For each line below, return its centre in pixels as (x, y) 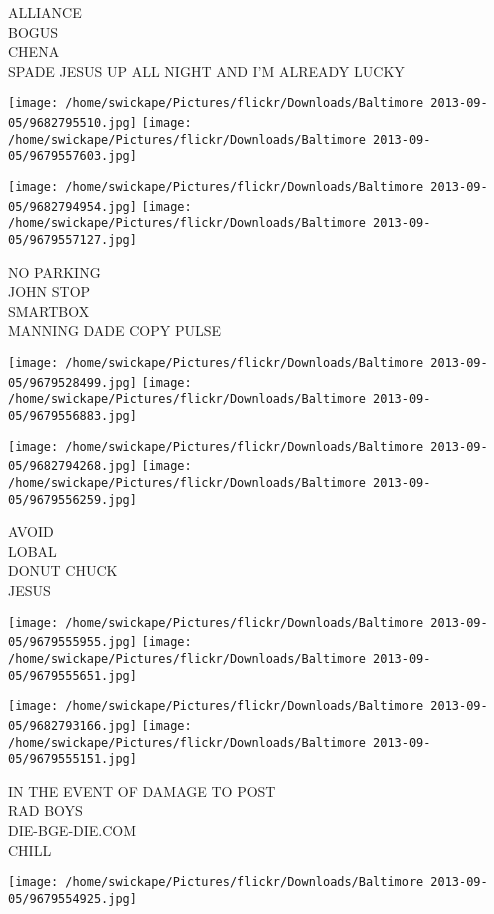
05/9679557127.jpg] (72, 239)
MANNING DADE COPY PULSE (115, 330)
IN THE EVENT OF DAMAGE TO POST (142, 790)
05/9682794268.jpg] (72, 466)
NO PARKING (54, 271)
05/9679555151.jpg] (72, 759)
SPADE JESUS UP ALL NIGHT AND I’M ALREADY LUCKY (206, 70)
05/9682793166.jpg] (72, 725)
